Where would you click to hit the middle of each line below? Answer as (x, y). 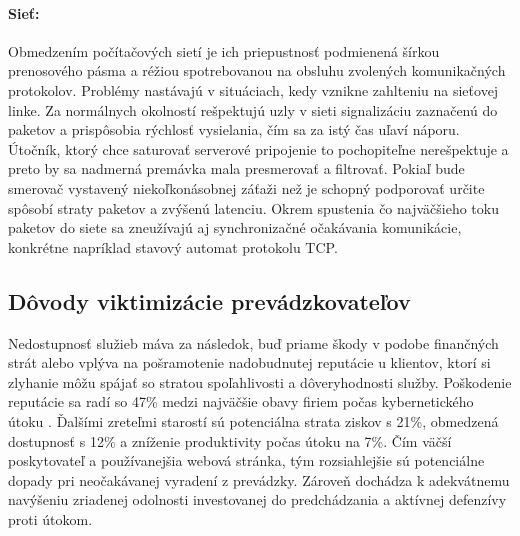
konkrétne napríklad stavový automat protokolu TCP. (173, 246)
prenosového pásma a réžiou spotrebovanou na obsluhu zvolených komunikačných (257, 70)
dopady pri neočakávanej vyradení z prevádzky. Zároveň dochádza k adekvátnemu (259, 479)
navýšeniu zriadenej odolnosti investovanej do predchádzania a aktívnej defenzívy (257, 499)
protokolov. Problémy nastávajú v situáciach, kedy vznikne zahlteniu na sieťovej (253, 89)
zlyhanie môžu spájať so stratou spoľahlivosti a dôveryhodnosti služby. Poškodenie (260, 381)
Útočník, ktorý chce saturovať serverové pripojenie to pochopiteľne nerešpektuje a (258, 148)
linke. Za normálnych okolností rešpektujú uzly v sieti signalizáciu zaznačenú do (253, 109)
